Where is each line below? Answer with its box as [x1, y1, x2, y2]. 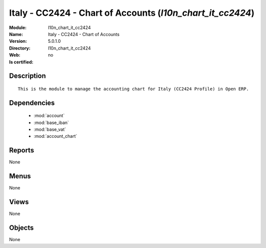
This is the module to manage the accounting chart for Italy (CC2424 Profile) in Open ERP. [18, 86, 249, 92]
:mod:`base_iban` [33, 120, 69, 125]
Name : [9, 31, 23, 37]
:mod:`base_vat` [33, 126, 66, 132]
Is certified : [9, 59, 33, 65]
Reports [9, 146, 34, 155]
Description [9, 72, 46, 80]
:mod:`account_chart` [33, 133, 77, 139]
